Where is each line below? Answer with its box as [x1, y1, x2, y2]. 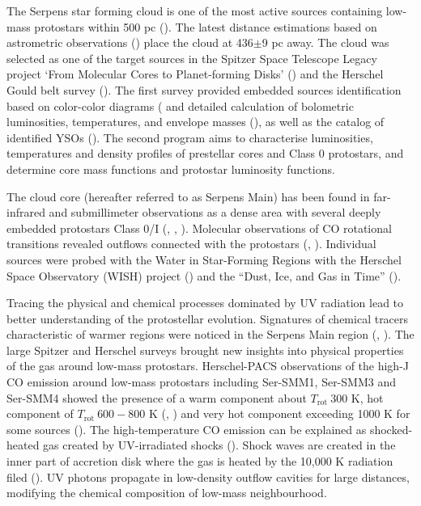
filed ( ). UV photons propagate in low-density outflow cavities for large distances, [6, 468, 410, 485]
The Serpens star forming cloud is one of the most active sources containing [6, 2, 383, 19]
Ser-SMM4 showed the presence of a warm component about [6, 389, 307, 406]
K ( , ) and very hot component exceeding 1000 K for [148, 405, 410, 422]
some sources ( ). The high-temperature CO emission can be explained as [6, 420, 367, 437]
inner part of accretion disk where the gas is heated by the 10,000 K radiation [6, 453, 393, 470]
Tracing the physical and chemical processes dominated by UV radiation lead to [6, 294, 404, 311]
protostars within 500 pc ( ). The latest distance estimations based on [34, 18, 377, 35]
